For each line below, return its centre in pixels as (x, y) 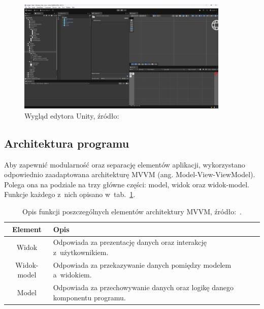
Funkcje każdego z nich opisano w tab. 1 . (70, 194)
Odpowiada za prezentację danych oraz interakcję (130, 242)
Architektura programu (67, 143)
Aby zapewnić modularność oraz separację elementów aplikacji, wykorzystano (125, 164)
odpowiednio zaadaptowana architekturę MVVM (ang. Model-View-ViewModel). (130, 174)
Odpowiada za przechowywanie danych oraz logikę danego (143, 287)
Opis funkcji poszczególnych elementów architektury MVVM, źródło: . (132, 211)
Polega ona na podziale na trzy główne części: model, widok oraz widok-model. (127, 184)
